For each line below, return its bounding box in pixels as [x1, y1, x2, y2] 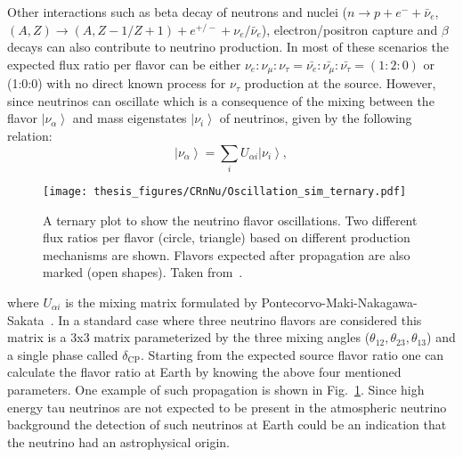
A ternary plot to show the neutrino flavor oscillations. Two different [43, 210, 418, 229]
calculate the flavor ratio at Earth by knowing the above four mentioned [7, 363, 402, 381]
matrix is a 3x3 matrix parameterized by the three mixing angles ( [7, 328, 370, 347]
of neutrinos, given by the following [219, 109, 412, 127]
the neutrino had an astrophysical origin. [7, 432, 230, 451]
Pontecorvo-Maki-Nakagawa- [261, 292, 418, 311]
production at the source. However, [244, 74, 436, 93]
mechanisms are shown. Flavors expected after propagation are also [43, 245, 410, 264]
